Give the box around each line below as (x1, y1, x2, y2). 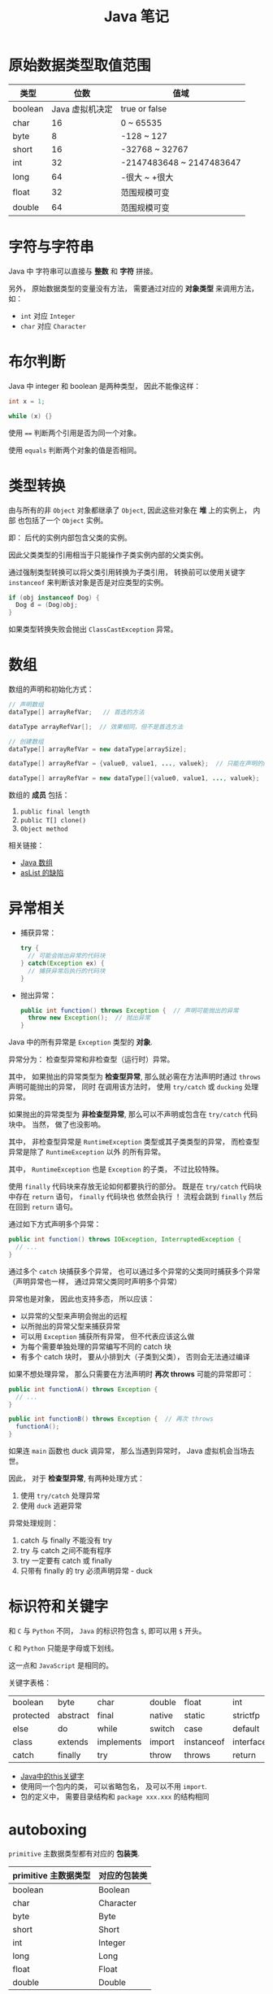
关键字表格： (8, 1678, 51, 1687)
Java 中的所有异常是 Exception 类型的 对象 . (8, 1037, 153, 1047)
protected (12, 1709, 50, 1721)
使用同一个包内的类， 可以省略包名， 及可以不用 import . (19, 1781, 207, 1791)
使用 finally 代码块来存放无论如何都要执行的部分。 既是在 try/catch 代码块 (8, 1181, 262, 1192)
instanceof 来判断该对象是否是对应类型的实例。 (8, 577, 168, 587)
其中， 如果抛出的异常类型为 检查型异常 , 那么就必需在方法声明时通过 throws (8, 1071, 262, 1082)
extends (57, 1736, 89, 1747)
